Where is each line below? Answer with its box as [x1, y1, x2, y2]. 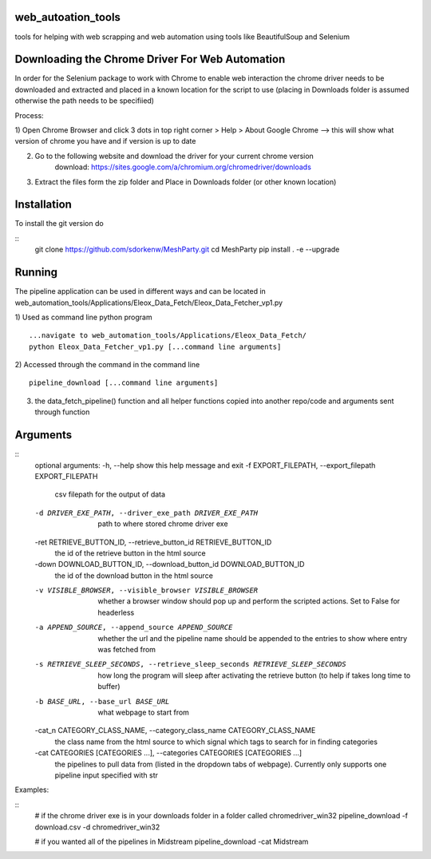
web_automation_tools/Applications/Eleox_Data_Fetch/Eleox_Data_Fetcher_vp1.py [14, 298, 283, 307]
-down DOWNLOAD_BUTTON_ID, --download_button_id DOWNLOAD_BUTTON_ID [34, 560, 305, 569]
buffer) [97, 682, 121, 691]
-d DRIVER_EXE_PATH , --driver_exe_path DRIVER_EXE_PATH [34, 508, 259, 517]
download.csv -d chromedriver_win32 [34, 822, 160, 832]
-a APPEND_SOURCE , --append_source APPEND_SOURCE [34, 623, 233, 632]
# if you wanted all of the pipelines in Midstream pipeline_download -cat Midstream [34, 837, 309, 846]
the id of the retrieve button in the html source [54, 548, 207, 558]
